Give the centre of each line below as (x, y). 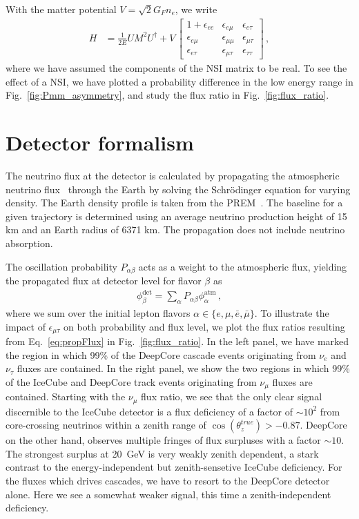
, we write (196, 9)
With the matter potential (61, 9)
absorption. (29, 243)
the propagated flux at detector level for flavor (104, 281)
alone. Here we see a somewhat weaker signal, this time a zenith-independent (168, 494)
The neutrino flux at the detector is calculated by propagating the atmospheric (173, 175)
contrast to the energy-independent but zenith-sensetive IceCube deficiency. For (174, 467)
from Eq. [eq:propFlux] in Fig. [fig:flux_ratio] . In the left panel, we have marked (177, 341)
